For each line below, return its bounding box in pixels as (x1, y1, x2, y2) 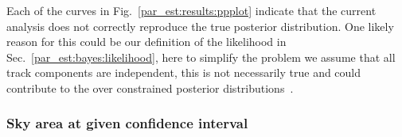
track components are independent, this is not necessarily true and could (6, 64, 361, 81)
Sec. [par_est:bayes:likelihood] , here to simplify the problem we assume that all (6, 48, 396, 65)
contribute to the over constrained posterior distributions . (6, 79, 294, 96)
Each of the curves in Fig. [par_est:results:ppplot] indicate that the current (6, 2, 377, 18)
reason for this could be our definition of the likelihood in (6, 33, 287, 50)
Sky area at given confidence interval (6, 113, 248, 133)
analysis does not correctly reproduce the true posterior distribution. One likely (6, 17, 394, 34)
